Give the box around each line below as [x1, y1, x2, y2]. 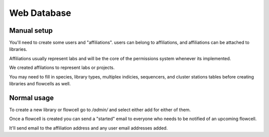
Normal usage [9, 93, 54, 102]
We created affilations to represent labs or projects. [9, 65, 115, 70]
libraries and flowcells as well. [9, 81, 71, 87]
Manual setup [9, 26, 53, 35]
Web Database [9, 7, 72, 18]
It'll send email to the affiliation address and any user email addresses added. [9, 125, 168, 131]
